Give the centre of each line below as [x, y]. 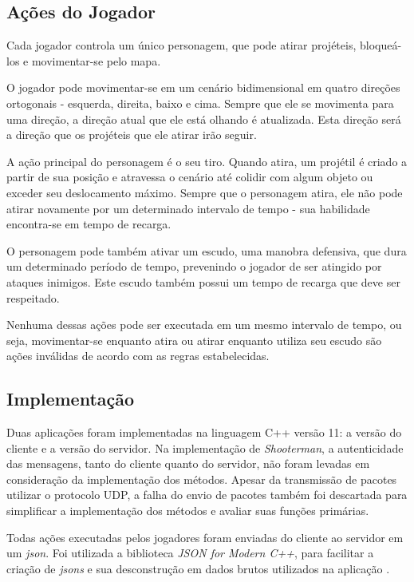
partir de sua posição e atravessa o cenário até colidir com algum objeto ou [190, 177]
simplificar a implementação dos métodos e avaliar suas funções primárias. [188, 511]
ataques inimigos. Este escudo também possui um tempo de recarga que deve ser [203, 281]
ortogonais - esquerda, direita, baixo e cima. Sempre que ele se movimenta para [200, 103]
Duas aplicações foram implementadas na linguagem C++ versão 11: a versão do [204, 432]
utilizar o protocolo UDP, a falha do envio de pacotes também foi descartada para [207, 495]
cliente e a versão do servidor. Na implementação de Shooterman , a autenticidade [205, 447]
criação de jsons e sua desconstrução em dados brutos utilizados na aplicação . [198, 568]
